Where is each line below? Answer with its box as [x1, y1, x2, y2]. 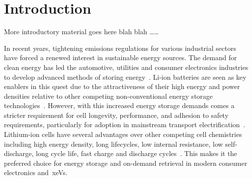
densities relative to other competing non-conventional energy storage [4, 90, 213, 101]
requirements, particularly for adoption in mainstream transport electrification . [4, 119, 246, 130]
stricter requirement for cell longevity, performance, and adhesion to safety [4, 110, 229, 120]
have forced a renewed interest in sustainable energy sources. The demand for [4, 52, 237, 63]
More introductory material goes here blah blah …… [4, 26, 159, 37]
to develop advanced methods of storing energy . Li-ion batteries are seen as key [4, 71, 247, 82]
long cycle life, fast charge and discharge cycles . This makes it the [36, 148, 237, 158]
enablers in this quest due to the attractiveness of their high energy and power [4, 81, 240, 91]
